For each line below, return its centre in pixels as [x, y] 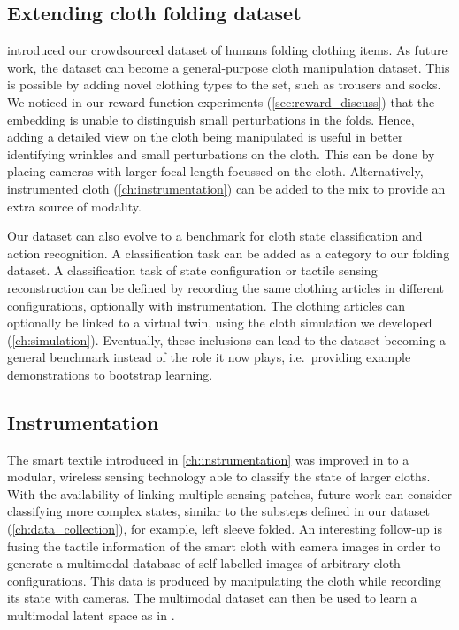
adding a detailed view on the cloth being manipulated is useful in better [205, 137]
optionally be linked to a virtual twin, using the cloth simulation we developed [220, 323]
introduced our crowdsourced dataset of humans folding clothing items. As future [227, 50]
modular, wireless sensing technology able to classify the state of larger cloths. [219, 476]
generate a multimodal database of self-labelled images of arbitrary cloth [204, 563]
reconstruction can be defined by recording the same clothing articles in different [226, 287]
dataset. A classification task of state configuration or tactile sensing [192, 270]
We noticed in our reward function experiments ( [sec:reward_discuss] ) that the [221, 101]
